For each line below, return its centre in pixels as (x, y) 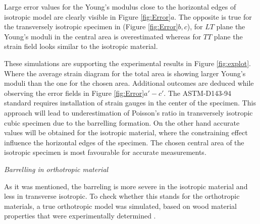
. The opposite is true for (213, 16)
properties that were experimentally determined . (80, 216)
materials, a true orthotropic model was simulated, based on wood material (120, 206)
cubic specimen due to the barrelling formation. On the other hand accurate (122, 122)
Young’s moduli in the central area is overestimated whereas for (103, 36)
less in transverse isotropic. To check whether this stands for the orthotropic (122, 196)
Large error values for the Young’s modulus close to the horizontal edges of (120, 7)
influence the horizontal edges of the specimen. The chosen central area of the (124, 142)
